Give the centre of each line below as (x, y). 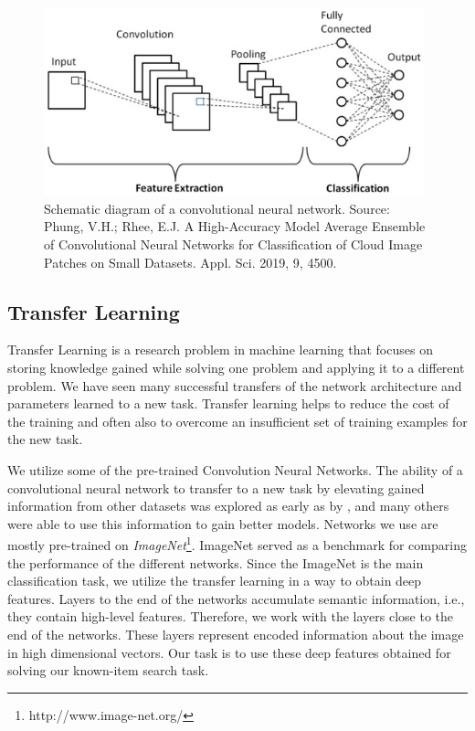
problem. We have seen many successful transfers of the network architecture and (235, 385)
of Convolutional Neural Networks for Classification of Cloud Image (233, 244)
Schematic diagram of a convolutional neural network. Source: (217, 208)
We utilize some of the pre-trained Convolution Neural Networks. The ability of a (235, 469)
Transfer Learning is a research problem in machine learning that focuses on (220, 350)
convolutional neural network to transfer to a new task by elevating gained (216, 487)
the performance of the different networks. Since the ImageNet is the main (216, 562)
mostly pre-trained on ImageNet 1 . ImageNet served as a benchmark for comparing (237, 543)
